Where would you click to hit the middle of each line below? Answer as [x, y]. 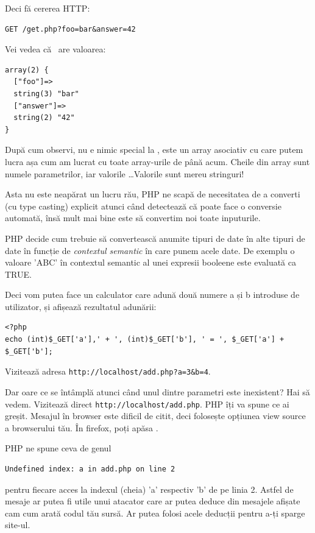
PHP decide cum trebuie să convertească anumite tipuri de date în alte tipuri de [155, 238]
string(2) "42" [44, 118]
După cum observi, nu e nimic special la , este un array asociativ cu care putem [154, 150]
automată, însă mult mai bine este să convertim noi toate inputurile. [133, 218]
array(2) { [27, 70]
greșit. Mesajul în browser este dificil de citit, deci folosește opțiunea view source [155, 416]
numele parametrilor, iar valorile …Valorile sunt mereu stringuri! [125, 173]
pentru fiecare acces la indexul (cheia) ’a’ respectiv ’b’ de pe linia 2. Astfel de [149, 489]
